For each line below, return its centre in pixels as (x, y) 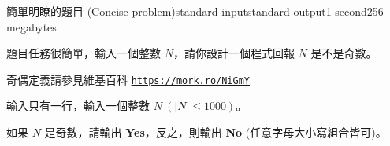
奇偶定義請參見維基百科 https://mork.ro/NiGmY (128, 79)
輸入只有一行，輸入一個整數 (78, 106)
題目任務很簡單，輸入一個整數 (84, 53)
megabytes (32, 26)
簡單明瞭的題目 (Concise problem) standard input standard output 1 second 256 (195, 11)
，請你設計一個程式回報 (234, 53)
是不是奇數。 (344, 53)
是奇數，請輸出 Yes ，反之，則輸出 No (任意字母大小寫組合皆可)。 (215, 132)
